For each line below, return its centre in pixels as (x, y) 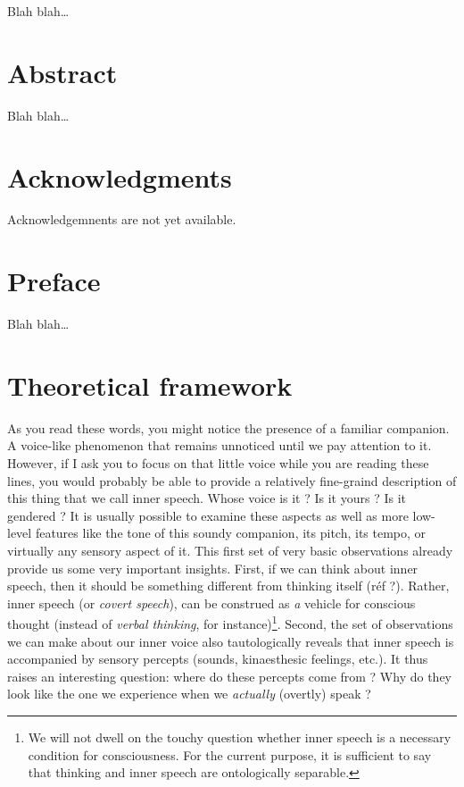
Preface (54, 281)
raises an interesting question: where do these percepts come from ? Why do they (229, 676)
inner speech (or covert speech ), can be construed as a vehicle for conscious (211, 603)
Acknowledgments (120, 176)
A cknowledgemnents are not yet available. (122, 219)
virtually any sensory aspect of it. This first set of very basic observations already (230, 551)
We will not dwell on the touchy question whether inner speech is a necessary (240, 737)
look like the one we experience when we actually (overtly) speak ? (189, 694)
